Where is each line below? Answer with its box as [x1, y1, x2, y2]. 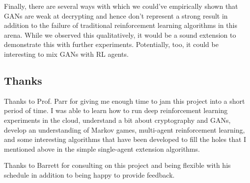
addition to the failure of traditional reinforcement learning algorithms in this [4, 20, 237, 30]
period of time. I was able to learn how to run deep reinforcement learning [4, 105, 228, 115]
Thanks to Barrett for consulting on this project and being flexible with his [4, 160, 231, 170]
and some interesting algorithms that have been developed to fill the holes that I [4, 134, 247, 144]
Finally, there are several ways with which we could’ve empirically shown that [4, 1, 238, 11]
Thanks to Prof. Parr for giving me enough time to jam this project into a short [4, 95, 245, 106]
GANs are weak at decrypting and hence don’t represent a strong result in [4, 10, 228, 21]
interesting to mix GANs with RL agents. [4, 48, 129, 59]
